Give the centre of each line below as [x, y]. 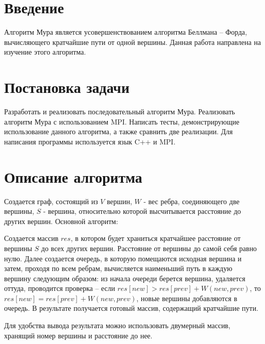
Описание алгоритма [73, 176]
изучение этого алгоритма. [45, 52]
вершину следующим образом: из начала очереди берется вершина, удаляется [125, 278]
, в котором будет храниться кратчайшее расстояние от [156, 238]
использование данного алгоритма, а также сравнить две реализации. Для [118, 131]
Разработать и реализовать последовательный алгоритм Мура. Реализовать [120, 112]
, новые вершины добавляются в [187, 298]
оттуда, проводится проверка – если [60, 288]
